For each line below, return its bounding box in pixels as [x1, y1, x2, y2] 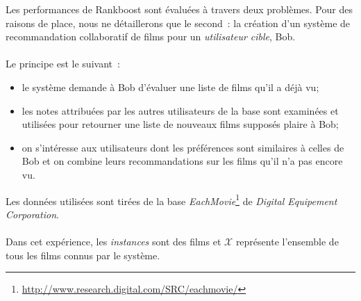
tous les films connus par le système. [6, 247, 160, 262]
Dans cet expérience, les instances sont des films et [6, 234, 221, 248]
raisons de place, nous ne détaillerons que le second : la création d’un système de [6, 15, 351, 30]
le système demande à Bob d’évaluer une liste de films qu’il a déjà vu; [22, 79, 319, 94]
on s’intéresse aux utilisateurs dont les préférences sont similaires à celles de [22, 140, 344, 154]
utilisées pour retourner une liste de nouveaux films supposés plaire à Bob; [22, 117, 339, 131]
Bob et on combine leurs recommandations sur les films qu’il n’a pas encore [22, 154, 343, 168]
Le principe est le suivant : [6, 56, 120, 71]
